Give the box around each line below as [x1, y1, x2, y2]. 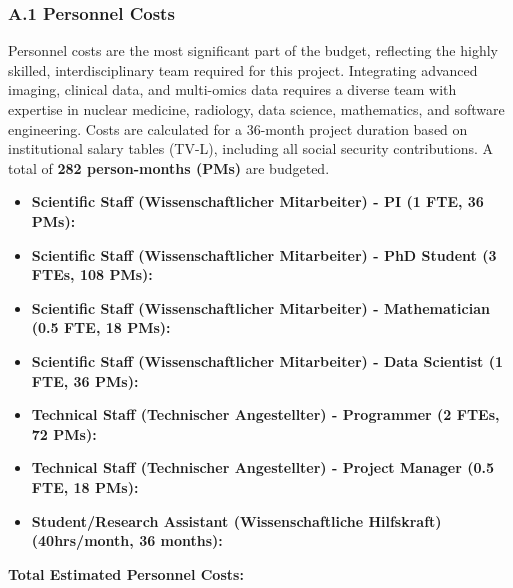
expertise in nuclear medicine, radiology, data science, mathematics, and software [8, 99, 505, 119]
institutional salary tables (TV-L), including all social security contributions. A [8, 138, 493, 159]
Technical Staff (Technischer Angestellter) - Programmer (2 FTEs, [31, 404, 500, 425]
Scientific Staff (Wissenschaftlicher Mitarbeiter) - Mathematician [31, 297, 490, 318]
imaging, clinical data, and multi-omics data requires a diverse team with [8, 79, 457, 100]
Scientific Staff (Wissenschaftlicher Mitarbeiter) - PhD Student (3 [31, 244, 497, 265]
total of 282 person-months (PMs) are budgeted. [8, 157, 330, 178]
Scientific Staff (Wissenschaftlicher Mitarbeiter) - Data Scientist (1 [31, 350, 503, 371]
